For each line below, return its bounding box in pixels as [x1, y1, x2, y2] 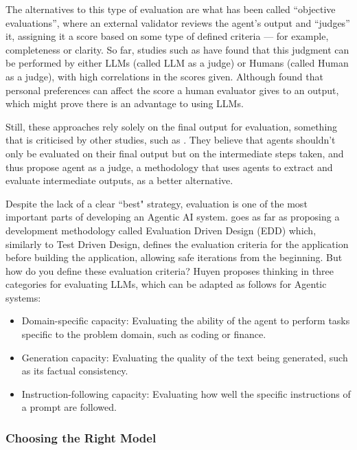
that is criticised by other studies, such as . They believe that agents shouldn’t [5, 133, 336, 147]
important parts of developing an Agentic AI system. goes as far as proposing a [5, 210, 340, 224]
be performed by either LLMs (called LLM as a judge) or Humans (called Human [5, 56, 349, 70]
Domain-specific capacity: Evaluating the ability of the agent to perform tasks [21, 313, 350, 328]
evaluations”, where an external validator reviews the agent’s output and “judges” [5, 15, 350, 30]
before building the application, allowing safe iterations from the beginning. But [5, 250, 343, 265]
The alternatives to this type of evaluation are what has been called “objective [5, 2, 336, 16]
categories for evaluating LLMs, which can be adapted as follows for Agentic [5, 277, 327, 291]
